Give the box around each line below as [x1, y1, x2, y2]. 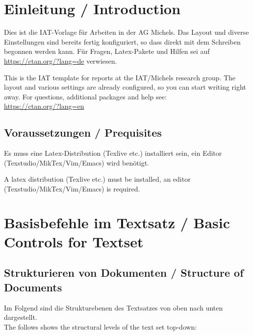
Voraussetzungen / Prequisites [4, 125, 162, 140]
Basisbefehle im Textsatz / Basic [4, 212, 230, 232]
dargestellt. [4, 312, 37, 322]
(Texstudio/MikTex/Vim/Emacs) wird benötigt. [4, 157, 149, 167]
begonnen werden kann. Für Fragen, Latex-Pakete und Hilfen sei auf [4, 46, 210, 56]
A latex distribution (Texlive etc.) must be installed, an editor [4, 174, 191, 184]
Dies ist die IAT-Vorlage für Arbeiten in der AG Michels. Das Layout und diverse [4, 27, 249, 37]
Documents [4, 279, 62, 294]
